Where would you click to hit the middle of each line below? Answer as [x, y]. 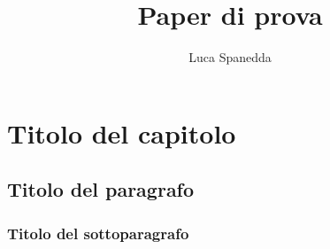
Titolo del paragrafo [101, 189]
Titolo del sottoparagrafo [98, 233]
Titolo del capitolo [122, 132]
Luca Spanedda [230, 57]
